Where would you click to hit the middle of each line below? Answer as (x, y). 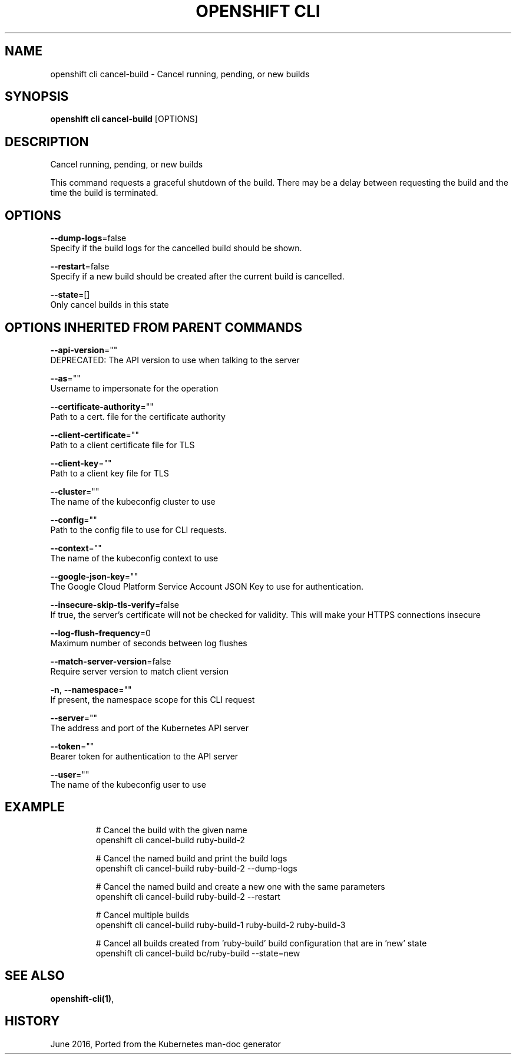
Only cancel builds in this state (110, 305)
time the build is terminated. (104, 193)
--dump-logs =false (88, 238)
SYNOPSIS (37, 97)
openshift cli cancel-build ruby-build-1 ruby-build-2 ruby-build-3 (221, 925)
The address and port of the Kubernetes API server (149, 728)
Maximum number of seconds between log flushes (149, 643)
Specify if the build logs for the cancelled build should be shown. (176, 248)
